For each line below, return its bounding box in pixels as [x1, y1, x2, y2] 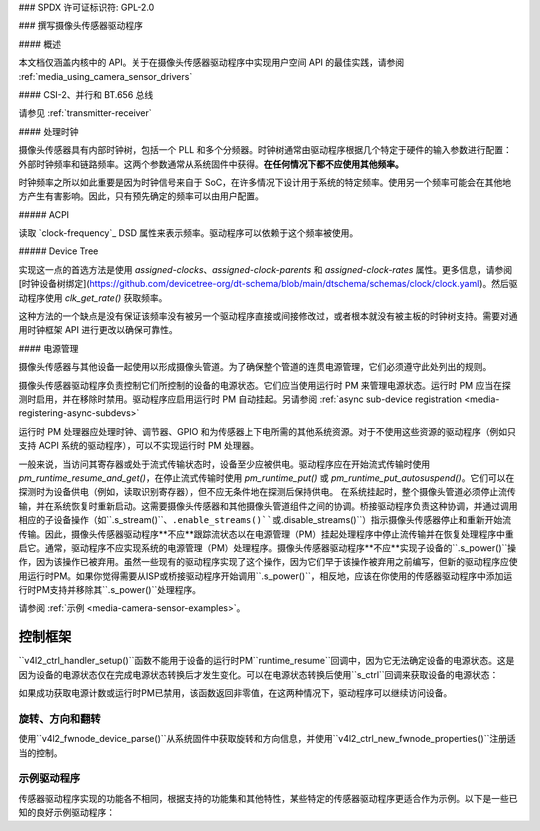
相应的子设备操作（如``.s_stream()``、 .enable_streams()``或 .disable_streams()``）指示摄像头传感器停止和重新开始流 [18, 514, 512, 526]
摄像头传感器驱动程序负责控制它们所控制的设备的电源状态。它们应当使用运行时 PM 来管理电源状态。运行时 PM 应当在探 [18, 379, 511, 391]
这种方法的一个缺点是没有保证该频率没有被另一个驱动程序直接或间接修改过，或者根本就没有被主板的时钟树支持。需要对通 [18, 310, 518, 322]
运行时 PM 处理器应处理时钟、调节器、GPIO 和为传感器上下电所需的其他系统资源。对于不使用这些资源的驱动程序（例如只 [18, 425, 517, 437]
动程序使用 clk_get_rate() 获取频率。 [18, 291, 168, 304]
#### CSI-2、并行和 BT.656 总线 [18, 88, 154, 100]
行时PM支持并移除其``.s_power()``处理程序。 [18, 584, 202, 596]
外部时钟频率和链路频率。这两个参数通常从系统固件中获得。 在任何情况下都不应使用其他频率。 [18, 158, 404, 170]
